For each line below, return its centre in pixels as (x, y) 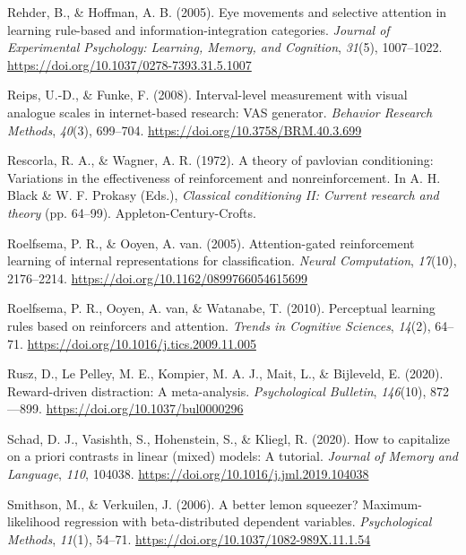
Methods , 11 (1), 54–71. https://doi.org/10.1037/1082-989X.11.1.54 (189, 538)
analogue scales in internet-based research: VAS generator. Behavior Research (220, 112)
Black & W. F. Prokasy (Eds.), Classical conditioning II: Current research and (223, 195)
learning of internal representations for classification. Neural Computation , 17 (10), (232, 260)
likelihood (34, 521)
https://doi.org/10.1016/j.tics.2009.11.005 (142, 343)
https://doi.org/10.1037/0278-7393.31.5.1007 (129, 64)
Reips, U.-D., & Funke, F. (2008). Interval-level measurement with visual (207, 95)
